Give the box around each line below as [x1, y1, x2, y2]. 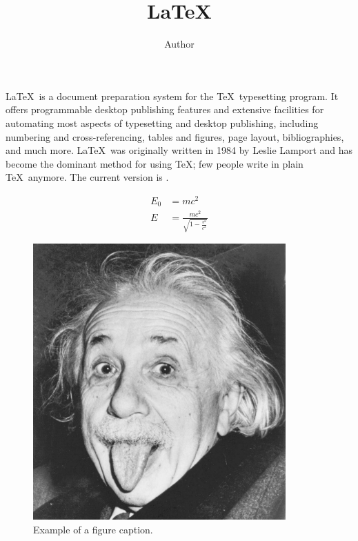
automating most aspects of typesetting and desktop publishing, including [6, 115, 319, 130]
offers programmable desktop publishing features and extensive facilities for [6, 102, 324, 117]
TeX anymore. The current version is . [6, 170, 169, 184]
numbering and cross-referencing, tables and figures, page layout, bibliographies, [6, 129, 344, 144]
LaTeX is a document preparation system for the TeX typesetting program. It [6, 88, 339, 103]
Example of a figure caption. [33, 522, 153, 536]
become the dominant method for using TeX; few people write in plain [6, 156, 304, 170]
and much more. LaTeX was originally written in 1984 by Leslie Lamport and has [6, 143, 353, 157]
